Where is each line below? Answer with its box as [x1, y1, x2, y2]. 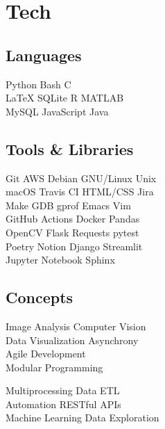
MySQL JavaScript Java [6, 104, 109, 118]
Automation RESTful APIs [6, 396, 121, 411]
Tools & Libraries [6, 138, 134, 159]
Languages [6, 44, 82, 65]
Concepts [6, 286, 73, 308]
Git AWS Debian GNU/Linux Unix [6, 170, 157, 185]
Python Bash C [6, 76, 71, 91]
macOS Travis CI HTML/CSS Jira [6, 184, 154, 199]
